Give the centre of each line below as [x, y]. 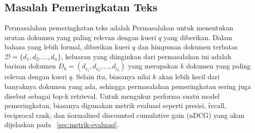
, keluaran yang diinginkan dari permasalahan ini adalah [146, 56]
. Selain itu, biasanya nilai [111, 77]
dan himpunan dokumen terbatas [187, 47]
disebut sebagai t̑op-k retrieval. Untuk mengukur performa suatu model [112, 96]
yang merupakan [153, 66]
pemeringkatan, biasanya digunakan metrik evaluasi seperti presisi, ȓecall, [115, 105]
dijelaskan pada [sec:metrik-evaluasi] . [62, 124]
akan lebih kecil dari [189, 77]
